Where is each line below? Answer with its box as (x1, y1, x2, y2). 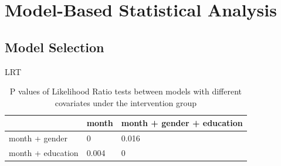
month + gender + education (121, 117, 243, 129)
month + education (9, 147, 79, 159)
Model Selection (5, 38, 104, 56)
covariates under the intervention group (55, 96, 197, 109)
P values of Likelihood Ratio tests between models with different (9, 85, 242, 97)
